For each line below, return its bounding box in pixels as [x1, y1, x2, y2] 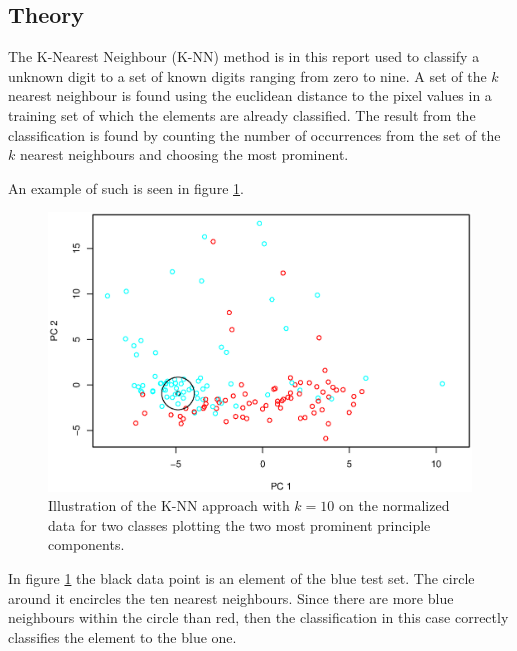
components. [48, 534, 125, 555]
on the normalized [338, 495, 450, 516]
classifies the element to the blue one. [8, 626, 237, 647]
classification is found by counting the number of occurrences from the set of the [8, 124, 501, 145]
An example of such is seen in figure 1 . [8, 177, 244, 198]
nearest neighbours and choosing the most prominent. [19, 144, 349, 165]
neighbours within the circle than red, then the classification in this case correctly [8, 607, 509, 628]
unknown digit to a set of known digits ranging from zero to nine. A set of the [8, 65, 487, 86]
